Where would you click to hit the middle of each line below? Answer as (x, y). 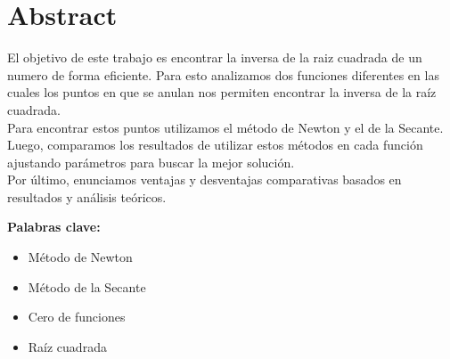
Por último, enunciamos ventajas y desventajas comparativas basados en (205, 179)
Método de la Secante (87, 286)
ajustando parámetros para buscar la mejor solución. (151, 162)
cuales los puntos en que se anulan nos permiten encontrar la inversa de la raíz (222, 92)
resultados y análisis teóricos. (87, 196)
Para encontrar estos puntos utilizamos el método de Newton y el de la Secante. (225, 127)
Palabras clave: (54, 227)
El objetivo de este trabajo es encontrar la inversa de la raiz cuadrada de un (215, 57)
